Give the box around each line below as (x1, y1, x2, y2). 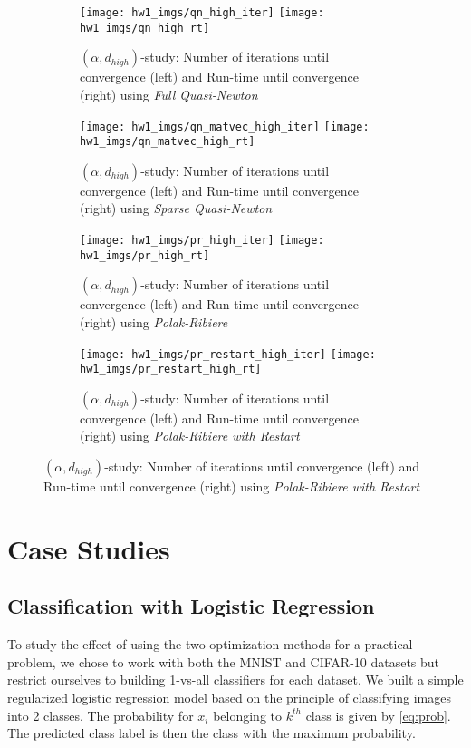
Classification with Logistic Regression (7, 592, 375, 620)
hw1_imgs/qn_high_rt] (80, 21, 210, 34)
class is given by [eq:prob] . (305, 705, 451, 724)
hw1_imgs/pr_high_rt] (80, 248, 210, 262)
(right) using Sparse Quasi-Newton (80, 199, 273, 218)
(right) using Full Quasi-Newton (80, 84, 258, 103)
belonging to (213, 705, 283, 724)
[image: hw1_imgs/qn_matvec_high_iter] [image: (80, 120, 370, 133)
